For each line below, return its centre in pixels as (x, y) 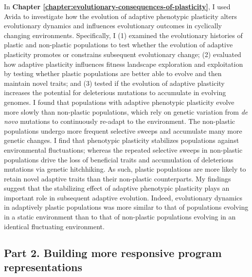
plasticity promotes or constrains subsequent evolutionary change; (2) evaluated (123, 54)
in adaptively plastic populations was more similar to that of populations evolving (126, 207)
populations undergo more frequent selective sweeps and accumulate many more (123, 130)
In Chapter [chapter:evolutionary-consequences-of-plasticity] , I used (117, 6)
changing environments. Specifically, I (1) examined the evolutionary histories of (123, 35)
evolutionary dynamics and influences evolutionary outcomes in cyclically (113, 26)
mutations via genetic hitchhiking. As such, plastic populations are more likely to (125, 169)
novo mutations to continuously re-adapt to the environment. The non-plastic (119, 121)
